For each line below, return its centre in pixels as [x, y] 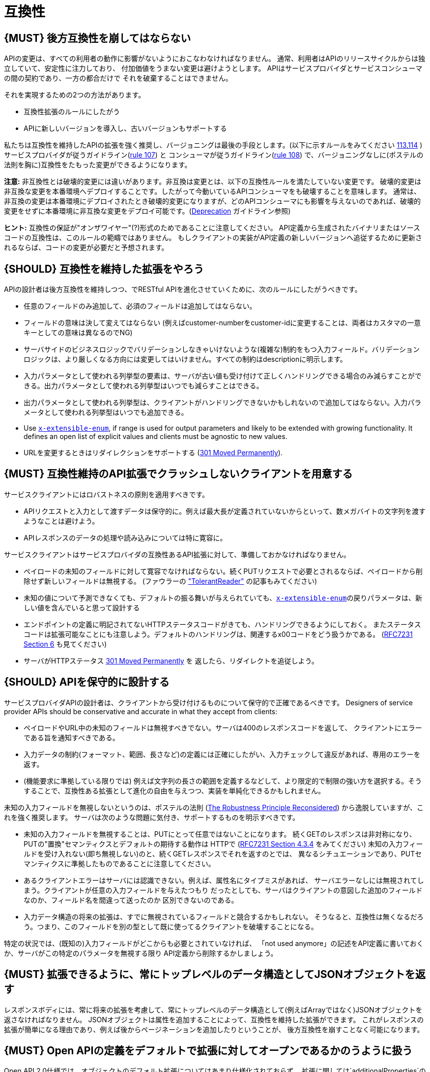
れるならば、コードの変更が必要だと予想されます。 [86, 248]
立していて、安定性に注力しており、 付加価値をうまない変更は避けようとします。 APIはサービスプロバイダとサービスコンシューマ [213, 68]
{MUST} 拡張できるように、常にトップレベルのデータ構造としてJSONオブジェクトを [210, 975]
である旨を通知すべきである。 [72, 737]
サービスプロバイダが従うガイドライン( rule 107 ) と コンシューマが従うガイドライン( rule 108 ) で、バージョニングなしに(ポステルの [214, 155]
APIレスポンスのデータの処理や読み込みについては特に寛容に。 [125, 537]
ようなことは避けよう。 [61, 521]
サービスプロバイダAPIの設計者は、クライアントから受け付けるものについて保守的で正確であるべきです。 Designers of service [208, 702]
